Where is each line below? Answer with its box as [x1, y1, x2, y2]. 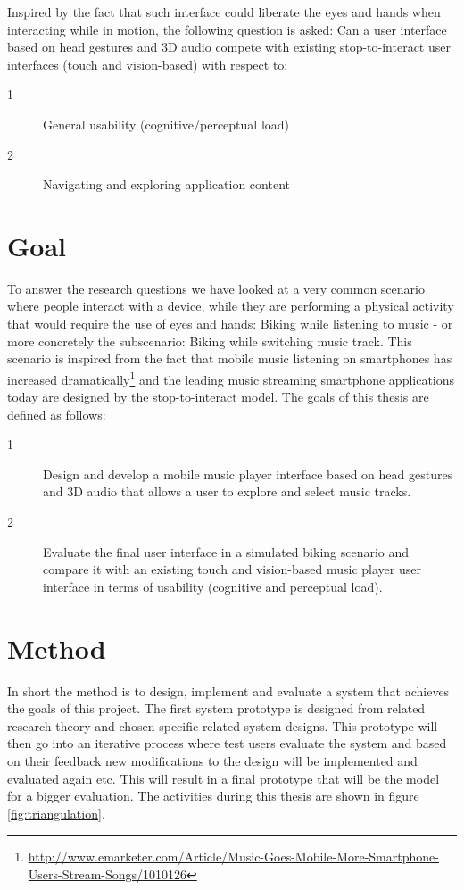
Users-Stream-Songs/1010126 [28, 864, 187, 883]
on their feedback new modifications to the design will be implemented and [7, 751, 418, 769]
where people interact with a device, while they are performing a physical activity [7, 296, 454, 315]
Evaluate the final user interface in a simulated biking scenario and [43, 542, 410, 561]
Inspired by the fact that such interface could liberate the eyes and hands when [7, 3, 441, 21]
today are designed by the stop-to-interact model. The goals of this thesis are [7, 387, 429, 406]
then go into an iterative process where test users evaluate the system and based [7, 734, 447, 753]
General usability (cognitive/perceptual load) [43, 114, 290, 133]
